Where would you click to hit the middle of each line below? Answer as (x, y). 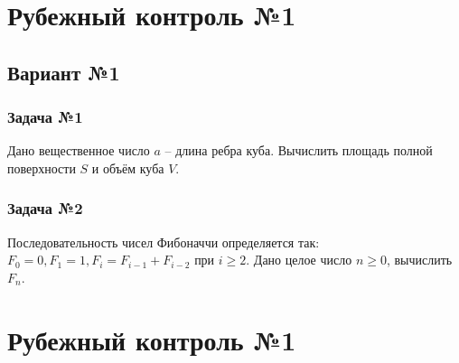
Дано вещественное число (79, 150)
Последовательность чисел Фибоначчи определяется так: (164, 242)
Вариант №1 (64, 72)
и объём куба (128, 168)
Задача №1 (45, 117)
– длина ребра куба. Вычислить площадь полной (299, 150)
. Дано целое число (299, 260)
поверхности (42, 168)
